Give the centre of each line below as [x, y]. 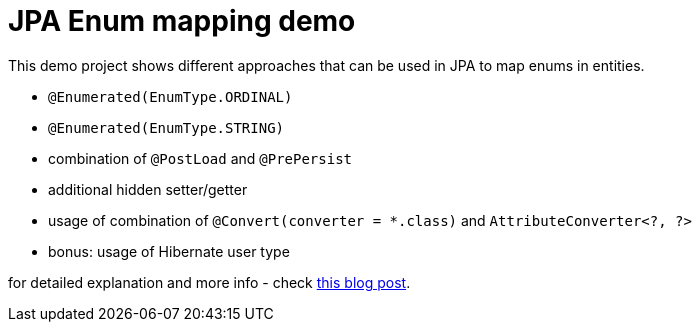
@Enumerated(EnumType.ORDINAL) [170, 96]
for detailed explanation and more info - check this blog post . [209, 282]
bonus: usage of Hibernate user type [169, 251]
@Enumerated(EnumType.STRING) [166, 127]
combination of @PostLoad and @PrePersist [200, 158]
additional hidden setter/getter [148, 189]
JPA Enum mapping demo [182, 21]
